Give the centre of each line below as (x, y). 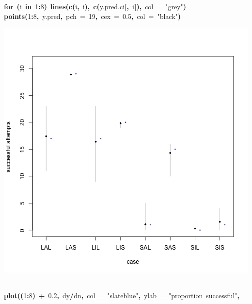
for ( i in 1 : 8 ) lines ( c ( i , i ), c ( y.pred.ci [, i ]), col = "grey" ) (95, 6)
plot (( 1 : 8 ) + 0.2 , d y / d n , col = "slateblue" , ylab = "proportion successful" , (122, 296)
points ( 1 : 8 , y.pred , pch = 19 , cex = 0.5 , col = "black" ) (93, 16)
